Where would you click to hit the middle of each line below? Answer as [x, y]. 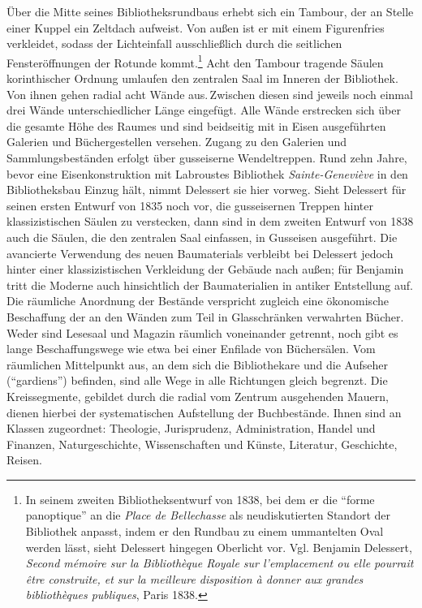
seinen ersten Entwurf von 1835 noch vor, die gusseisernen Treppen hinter [190, 205]
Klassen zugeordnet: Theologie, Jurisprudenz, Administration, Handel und [191, 428]
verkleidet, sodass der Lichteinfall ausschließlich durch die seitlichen [174, 43]
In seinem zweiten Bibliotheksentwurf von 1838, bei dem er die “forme [200, 499]
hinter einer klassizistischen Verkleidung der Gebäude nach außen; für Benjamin [205, 269]
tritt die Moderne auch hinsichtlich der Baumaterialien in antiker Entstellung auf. [210, 285]
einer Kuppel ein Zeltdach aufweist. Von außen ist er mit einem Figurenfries [196, 27]
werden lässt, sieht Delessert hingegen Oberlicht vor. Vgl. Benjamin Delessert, [219, 547]
